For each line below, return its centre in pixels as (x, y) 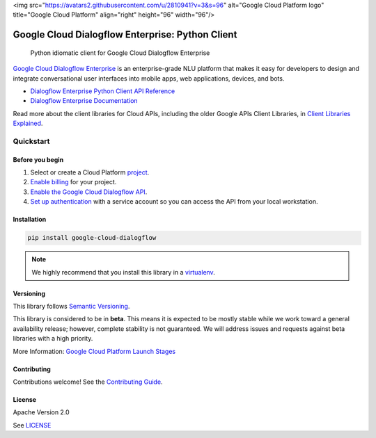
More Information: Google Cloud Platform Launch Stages (94, 351)
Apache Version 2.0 (41, 412)
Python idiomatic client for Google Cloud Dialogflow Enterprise (120, 53)
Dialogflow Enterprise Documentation (84, 101)
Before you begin (38, 159)
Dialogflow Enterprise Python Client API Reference (103, 91)
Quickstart (31, 141)
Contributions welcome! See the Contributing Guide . (88, 382)
